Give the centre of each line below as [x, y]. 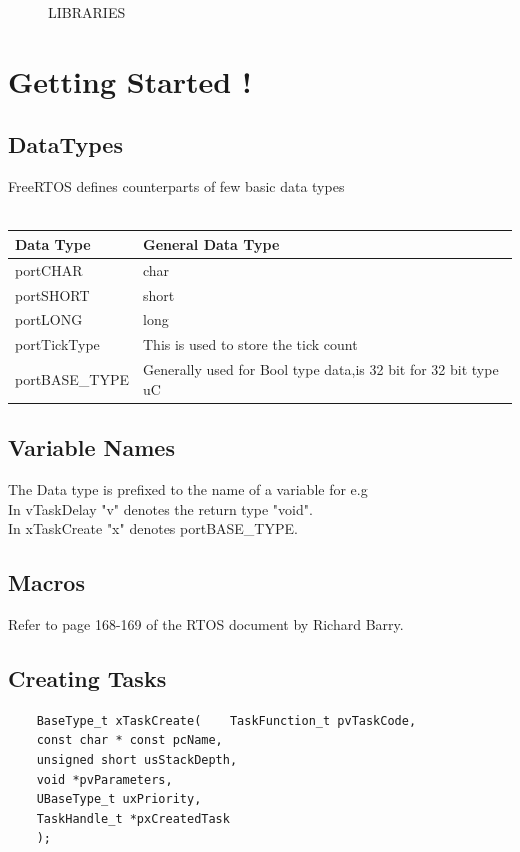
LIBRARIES [87, 12]
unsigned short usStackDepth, [137, 759]
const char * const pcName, [129, 740]
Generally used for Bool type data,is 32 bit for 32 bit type [321, 369]
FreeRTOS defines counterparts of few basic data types [176, 186]
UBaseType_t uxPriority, [119, 799]
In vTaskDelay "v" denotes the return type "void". [160, 508]
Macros [46, 582]
